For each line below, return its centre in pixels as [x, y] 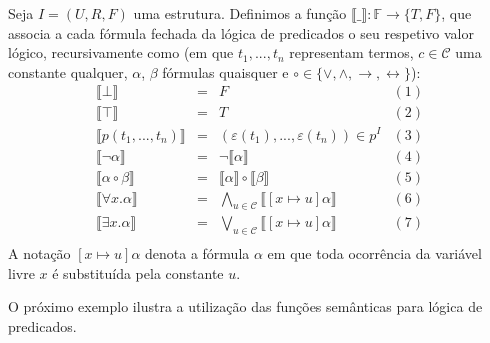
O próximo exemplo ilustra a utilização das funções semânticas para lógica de [245, 306]
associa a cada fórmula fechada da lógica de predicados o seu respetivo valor [241, 32]
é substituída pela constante [138, 272]
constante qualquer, [68, 71]
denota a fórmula [197, 253]
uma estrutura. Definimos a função [240, 13]
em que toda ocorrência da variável [374, 253]
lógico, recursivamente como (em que [121, 52]
